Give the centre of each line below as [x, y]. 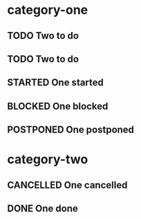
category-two [48, 160]
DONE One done [43, 209]
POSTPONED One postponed [71, 130]
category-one [48, 10]
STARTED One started [55, 83]
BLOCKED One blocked [58, 106]
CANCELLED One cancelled [67, 185]
